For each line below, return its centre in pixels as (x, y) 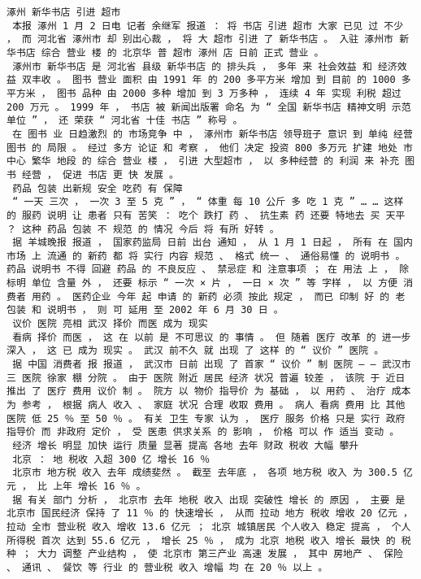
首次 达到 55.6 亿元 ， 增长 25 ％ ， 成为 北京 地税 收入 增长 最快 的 (218, 540)
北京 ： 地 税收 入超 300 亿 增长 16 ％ (111, 459)
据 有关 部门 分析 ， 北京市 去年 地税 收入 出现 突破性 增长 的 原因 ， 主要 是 (209, 500)
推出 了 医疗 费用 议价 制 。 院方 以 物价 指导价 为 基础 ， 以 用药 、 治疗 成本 (209, 392)
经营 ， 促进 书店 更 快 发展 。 (100, 174)
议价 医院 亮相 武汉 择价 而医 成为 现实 (110, 324)
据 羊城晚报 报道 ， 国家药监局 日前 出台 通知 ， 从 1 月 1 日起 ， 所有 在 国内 (213, 243)
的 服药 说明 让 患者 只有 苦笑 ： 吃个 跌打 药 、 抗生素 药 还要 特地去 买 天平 (206, 215)
